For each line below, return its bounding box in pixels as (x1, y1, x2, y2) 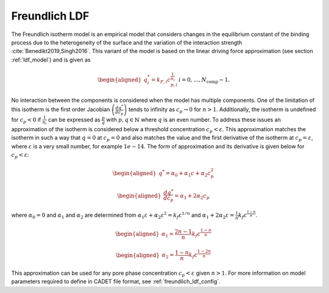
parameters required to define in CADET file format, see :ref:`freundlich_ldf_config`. (11, 278, 221, 285)
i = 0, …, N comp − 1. (178, 76, 230, 85)
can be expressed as (48, 116, 101, 123)
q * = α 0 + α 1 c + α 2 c (158, 168, 211, 178)
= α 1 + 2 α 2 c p (174, 192, 210, 201)
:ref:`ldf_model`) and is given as (11, 56, 91, 63)
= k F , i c (151, 76, 171, 85)
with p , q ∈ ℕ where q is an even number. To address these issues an (106, 116, 281, 123)
